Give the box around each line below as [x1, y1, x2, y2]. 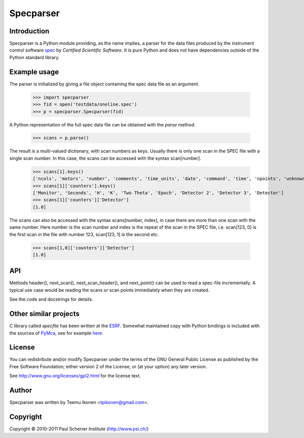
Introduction [9, 27, 50, 35]
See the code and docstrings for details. [9, 296, 93, 302]
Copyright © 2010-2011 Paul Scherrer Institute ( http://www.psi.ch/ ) [9, 426, 149, 432]
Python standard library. [9, 54, 60, 60]
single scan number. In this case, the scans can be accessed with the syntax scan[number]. [9, 155, 201, 161]
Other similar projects [9, 310, 80, 318]
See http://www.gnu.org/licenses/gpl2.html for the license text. [9, 373, 141, 379]
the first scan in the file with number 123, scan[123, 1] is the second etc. [9, 231, 159, 237]
